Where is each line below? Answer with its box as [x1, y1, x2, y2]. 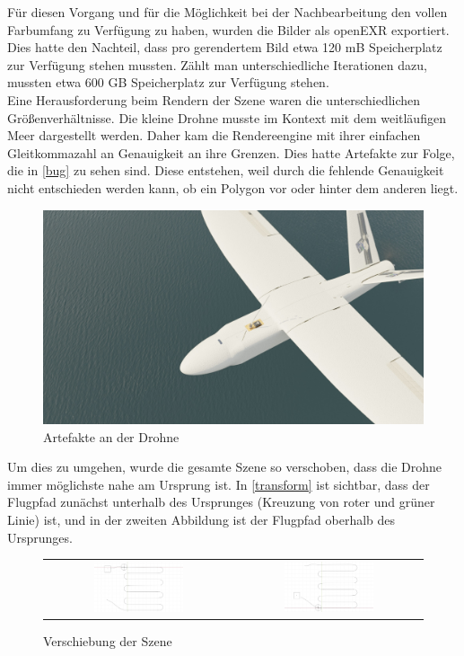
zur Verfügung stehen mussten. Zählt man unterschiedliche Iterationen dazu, [7, 55, 427, 74]
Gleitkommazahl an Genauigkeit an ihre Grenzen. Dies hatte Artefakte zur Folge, [7, 143, 455, 162]
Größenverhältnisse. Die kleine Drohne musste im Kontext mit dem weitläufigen [7, 108, 446, 127]
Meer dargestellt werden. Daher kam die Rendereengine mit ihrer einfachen [7, 126, 421, 145]
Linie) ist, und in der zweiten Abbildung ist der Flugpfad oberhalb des [7, 510, 396, 528]
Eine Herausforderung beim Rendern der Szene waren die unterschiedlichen [7, 90, 421, 109]
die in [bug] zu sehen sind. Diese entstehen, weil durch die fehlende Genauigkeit [7, 161, 444, 180]
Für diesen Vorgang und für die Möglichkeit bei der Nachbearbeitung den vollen [7, 3, 448, 21]
